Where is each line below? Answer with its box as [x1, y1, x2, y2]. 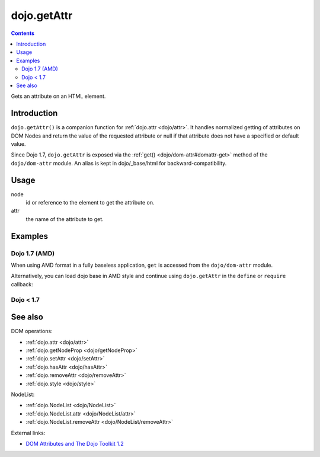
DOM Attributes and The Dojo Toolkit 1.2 [25, 440, 124, 447]
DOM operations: [11, 328, 53, 335]
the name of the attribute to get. [25, 215, 104, 222]
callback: [11, 280, 34, 287]
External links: [11, 429, 46, 436]
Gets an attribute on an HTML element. [11, 92, 106, 100]
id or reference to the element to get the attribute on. [25, 199, 155, 206]
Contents [11, 30, 35, 37]
